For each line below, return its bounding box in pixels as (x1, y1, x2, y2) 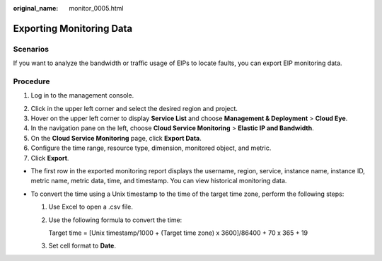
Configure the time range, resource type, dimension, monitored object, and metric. (30, 144, 272, 152)
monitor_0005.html (69, 4, 124, 12)
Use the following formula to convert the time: (48, 216, 183, 224)
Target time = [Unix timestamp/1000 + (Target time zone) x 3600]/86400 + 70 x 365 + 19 (48, 228, 308, 237)
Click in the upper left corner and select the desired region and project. (30, 104, 238, 112)
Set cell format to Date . (48, 241, 117, 250)
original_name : (13, 4, 59, 12)
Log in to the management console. (30, 91, 134, 100)
